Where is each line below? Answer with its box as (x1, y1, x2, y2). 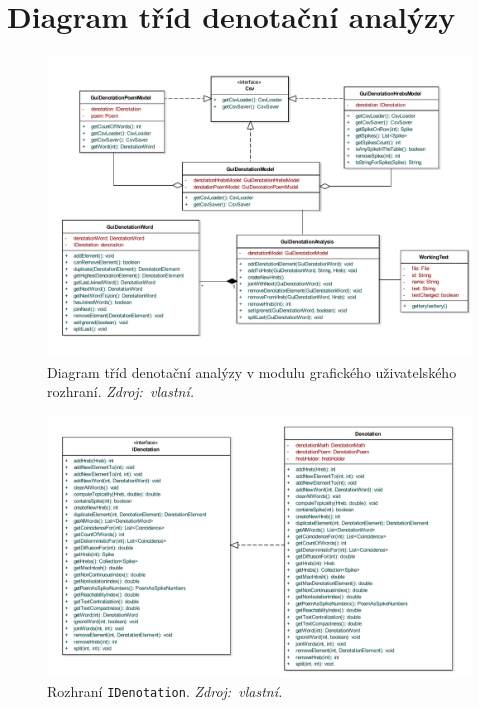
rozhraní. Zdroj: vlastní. (47, 381, 195, 402)
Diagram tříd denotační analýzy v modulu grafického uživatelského (47, 361, 457, 382)
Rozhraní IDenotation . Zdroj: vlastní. (47, 681, 283, 702)
